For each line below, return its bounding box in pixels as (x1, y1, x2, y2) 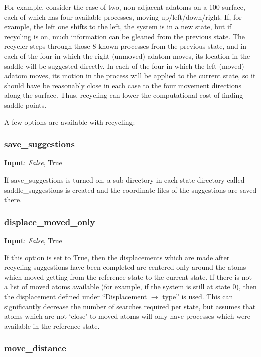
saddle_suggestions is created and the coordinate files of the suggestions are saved (4, 184, 257, 195)
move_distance (4, 342, 66, 354)
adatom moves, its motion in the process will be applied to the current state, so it (4, 70, 256, 81)
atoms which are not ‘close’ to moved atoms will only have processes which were (4, 311, 250, 321)
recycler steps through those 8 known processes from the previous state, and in (4, 41, 247, 51)
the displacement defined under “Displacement (4, 291, 147, 301)
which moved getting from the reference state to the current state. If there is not (4, 271, 252, 282)
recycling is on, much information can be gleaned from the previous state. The (4, 31, 245, 41)
